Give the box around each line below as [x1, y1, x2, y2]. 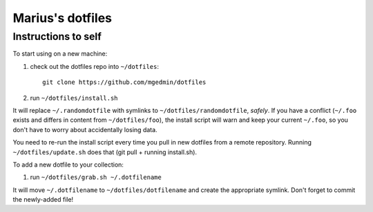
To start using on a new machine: [12, 50, 108, 58]
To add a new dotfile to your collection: [12, 160, 124, 169]
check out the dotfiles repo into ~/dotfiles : [30, 62, 159, 70]
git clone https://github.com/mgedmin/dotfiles [42, 78, 207, 86]
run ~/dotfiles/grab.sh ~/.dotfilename [30, 173, 162, 182]
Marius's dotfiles [12, 10, 113, 25]
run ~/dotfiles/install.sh [30, 94, 118, 102]
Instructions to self [12, 30, 102, 43]
